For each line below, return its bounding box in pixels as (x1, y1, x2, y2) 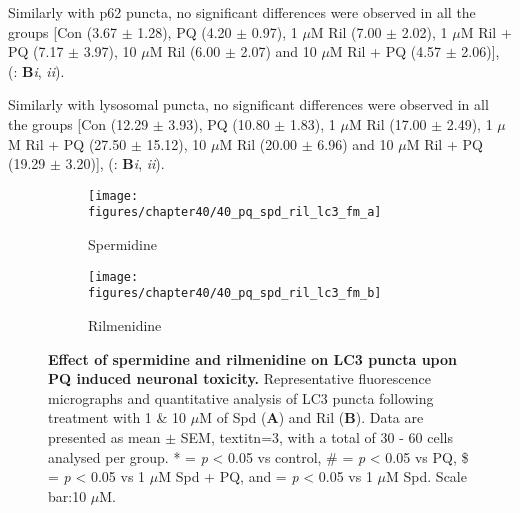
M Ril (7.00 (310, 21, 382, 42)
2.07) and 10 (240, 41, 317, 62)
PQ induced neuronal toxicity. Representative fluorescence (48, 368, 431, 389)
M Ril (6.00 (149, 41, 221, 62)
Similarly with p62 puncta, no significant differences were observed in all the (8, 2, 476, 22)
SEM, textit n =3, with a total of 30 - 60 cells (180, 426, 453, 447)
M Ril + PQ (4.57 (329, 41, 442, 62)
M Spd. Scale (386, 466, 467, 487)
